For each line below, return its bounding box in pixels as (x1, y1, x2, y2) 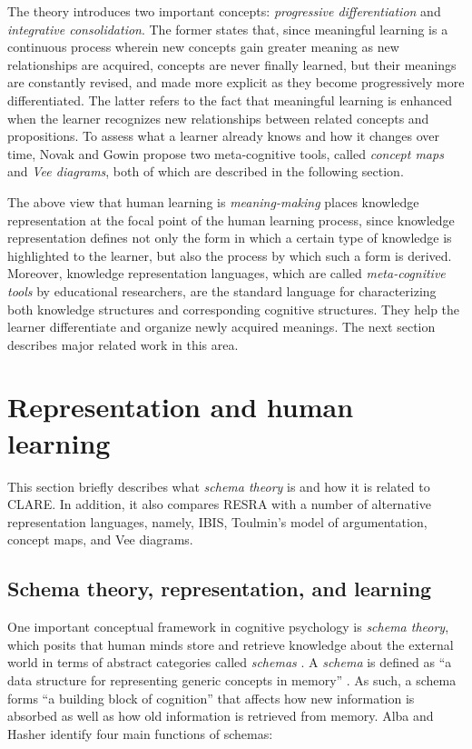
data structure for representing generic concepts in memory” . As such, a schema (7, 670, 457, 689)
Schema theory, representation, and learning (7, 574, 432, 603)
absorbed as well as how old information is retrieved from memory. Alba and (7, 706, 434, 725)
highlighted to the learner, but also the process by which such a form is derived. (7, 245, 452, 265)
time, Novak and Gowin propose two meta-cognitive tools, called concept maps (7, 144, 444, 163)
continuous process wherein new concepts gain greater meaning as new (7, 37, 399, 56)
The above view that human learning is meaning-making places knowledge (7, 192, 419, 211)
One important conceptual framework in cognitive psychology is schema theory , (7, 617, 449, 636)
